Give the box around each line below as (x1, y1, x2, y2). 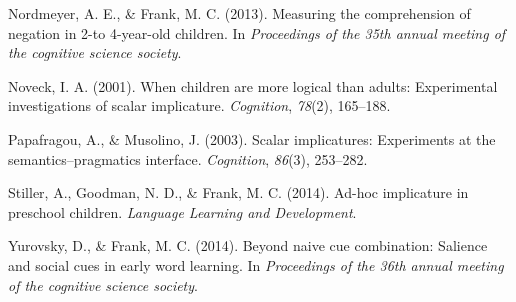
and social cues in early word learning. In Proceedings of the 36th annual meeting (8, 254, 504, 275)
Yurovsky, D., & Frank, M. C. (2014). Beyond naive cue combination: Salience (8, 235, 488, 256)
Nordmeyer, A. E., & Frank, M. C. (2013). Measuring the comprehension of (8, 3, 471, 23)
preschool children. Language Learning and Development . (8, 201, 357, 222)
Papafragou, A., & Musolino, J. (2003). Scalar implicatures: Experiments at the (8, 128, 496, 149)
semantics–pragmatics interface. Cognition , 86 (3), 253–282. (8, 148, 368, 169)
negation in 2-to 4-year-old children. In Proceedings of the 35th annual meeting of (8, 22, 506, 43)
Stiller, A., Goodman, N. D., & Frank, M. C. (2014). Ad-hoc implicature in (8, 182, 469, 203)
